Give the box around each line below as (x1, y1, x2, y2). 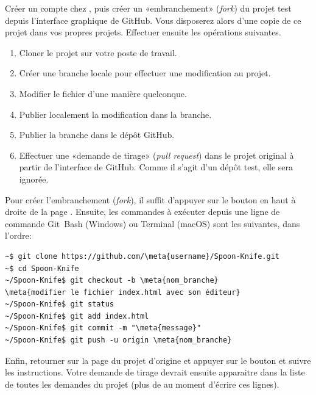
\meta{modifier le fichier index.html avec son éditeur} (5, 288, 241, 297)
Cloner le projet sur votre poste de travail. (19, 46, 177, 59)
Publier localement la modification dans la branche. (19, 107, 212, 120)
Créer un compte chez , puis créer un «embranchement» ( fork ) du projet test (5, 2, 292, 14)
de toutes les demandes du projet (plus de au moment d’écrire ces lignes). (5, 377, 279, 390)
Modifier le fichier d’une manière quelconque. (19, 87, 187, 100)
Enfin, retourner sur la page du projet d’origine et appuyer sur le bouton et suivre (5, 353, 311, 366)
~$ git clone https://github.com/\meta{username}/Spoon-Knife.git (5, 252, 280, 261)
